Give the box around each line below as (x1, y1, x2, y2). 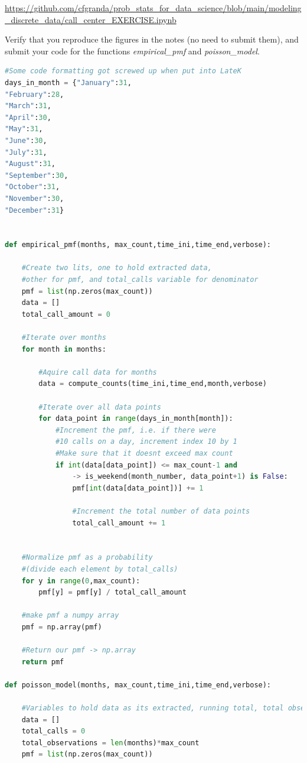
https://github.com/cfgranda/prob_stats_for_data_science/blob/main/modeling (5, 2, 302, 14)
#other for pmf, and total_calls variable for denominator (21, 275, 259, 284)
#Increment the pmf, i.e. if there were (55, 426, 216, 434)
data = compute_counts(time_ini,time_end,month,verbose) (38, 379, 267, 388)
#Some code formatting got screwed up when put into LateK (5, 67, 241, 76)
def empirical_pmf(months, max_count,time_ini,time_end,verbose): (5, 241, 272, 249)
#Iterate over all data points (38, 402, 161, 411)
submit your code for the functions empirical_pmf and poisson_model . (5, 44, 260, 57)
